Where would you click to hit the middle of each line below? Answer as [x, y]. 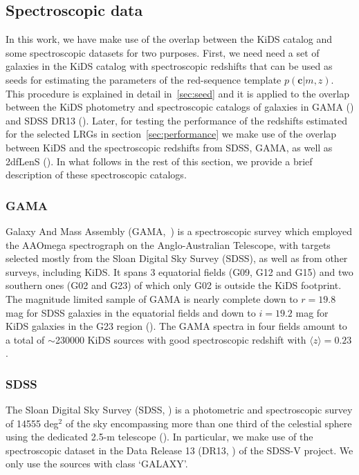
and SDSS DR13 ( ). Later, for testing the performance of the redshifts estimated [177, 120]
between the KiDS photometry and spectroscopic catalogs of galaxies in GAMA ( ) [180, 107]
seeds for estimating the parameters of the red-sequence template [144, 79]
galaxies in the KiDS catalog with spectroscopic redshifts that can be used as [169, 66]
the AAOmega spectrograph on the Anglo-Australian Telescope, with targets [168, 244]
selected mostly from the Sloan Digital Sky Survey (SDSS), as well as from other [177, 258]
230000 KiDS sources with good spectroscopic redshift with [181, 339]
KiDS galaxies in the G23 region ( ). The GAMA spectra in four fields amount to [176, 326]
